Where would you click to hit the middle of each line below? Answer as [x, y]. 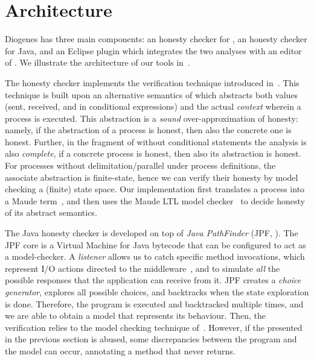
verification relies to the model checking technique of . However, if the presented [154, 327]
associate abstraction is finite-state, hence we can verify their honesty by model [152, 177]
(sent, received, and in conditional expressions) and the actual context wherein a [153, 106]
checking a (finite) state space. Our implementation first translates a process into [155, 189]
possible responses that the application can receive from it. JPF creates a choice [153, 280]
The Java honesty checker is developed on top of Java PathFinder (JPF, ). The [152, 233]
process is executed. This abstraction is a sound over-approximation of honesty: [152, 118]
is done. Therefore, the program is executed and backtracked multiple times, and [154, 303]
